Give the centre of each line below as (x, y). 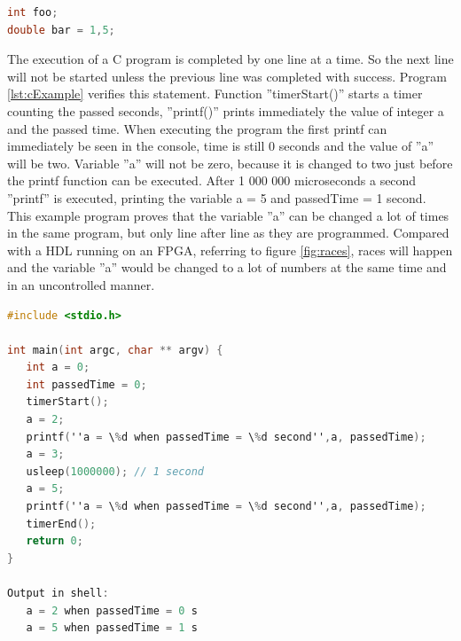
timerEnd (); (61, 524)
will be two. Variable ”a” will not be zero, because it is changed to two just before (230, 163)
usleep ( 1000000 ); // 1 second (115, 471)
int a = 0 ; (58, 367)
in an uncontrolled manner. (81, 284)
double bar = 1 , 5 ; (61, 30)
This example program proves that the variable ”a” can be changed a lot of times (228, 215)
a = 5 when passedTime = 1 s (112, 628)
